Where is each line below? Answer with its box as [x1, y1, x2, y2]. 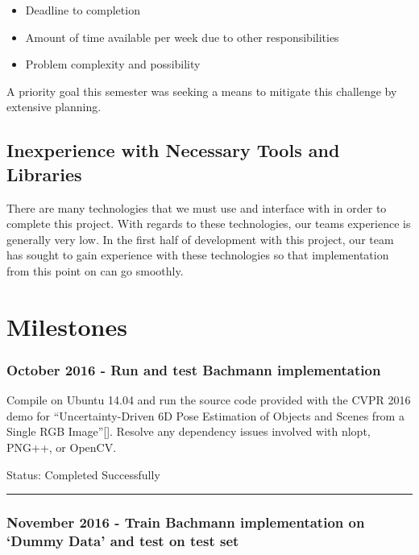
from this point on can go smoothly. [6, 262, 184, 279]
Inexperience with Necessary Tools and [6, 138, 340, 163]
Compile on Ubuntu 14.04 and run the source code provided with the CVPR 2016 [6, 391, 411, 408]
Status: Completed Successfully [6, 466, 160, 483]
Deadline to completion [25, 2, 140, 18]
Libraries [6, 161, 82, 186]
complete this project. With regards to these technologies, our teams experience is [6, 215, 411, 232]
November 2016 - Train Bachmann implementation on [6, 512, 365, 532]
